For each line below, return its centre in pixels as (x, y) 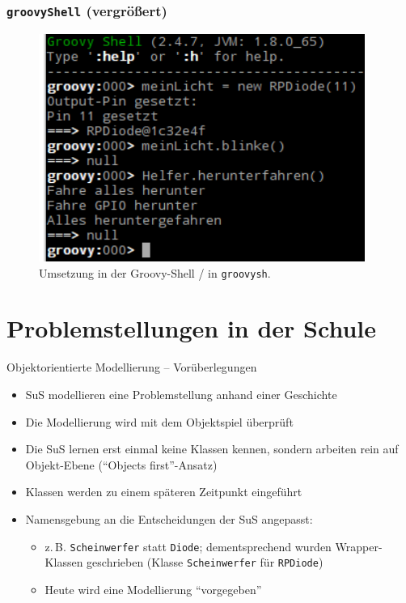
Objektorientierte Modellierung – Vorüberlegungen (132, 367)
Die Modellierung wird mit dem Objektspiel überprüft (159, 421)
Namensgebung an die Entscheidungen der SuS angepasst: (169, 518)
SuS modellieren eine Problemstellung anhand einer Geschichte (181, 394)
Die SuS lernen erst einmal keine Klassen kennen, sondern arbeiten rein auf (212, 449)
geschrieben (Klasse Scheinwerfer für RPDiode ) (205, 562)
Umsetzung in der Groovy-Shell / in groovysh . (155, 272)
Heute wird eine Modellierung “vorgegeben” (153, 589)
